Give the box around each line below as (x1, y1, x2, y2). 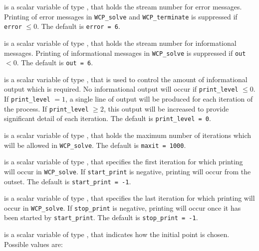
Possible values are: (4, 239, 63, 249)
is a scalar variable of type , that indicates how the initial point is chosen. (4, 229, 230, 240)
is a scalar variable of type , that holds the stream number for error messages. (4, 1, 242, 11)
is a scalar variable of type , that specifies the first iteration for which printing (4, 156, 243, 167)
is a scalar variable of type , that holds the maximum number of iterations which (4, 130, 252, 140)
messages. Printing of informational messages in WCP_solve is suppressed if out (4, 47, 246, 58)
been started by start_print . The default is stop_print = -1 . (4, 212, 198, 223)
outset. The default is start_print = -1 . (4, 176, 131, 186)
